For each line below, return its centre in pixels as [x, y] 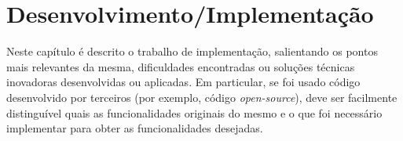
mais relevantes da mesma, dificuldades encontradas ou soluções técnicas [181, 66]
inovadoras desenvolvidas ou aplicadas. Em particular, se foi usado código [183, 82]
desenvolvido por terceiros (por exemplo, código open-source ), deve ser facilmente [202, 97]
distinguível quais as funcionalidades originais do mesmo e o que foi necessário [194, 112]
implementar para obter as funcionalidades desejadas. [135, 128]
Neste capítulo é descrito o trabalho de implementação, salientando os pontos [192, 51]
